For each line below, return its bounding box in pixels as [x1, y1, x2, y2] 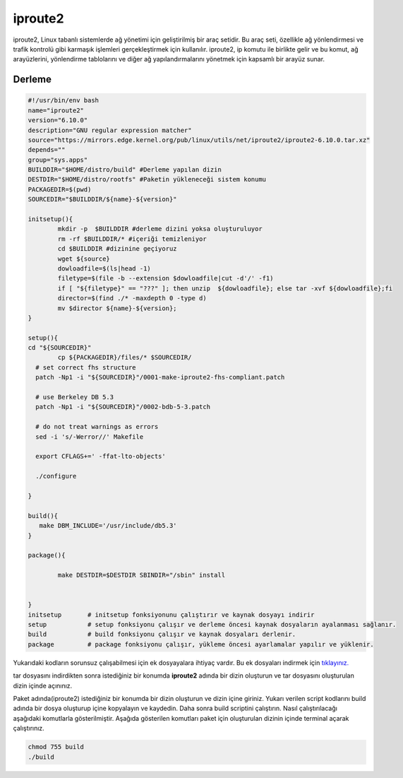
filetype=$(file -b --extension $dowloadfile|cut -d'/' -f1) [57, 274, 274, 283]
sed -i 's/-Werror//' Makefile [35, 432, 144, 441]
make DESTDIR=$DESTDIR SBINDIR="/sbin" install [57, 571, 226, 579]
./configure [35, 472, 77, 481]
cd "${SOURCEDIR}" [28, 343, 92, 352]
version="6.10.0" [28, 117, 88, 124]
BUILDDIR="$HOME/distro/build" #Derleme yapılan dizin [28, 166, 222, 174]
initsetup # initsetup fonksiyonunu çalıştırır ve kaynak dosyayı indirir [28, 611, 315, 618]
